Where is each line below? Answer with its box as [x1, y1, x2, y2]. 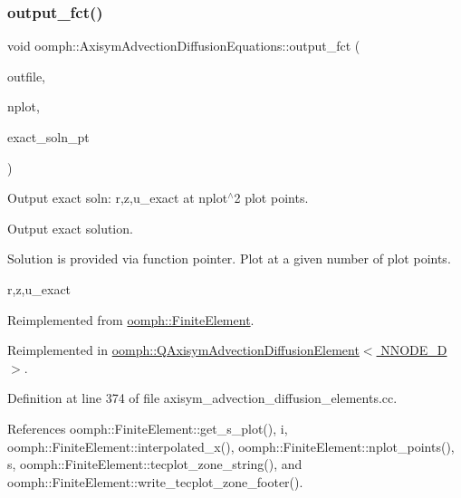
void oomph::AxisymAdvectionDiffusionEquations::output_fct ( [7, 36, 360, 55]
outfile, [7, 66, 46, 85]
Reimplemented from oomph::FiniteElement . [7, 310, 255, 329]
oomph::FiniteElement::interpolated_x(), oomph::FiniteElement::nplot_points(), [7, 436, 455, 455]
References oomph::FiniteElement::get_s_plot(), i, [7, 418, 288, 437]
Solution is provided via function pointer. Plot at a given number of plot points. [7, 249, 451, 268]
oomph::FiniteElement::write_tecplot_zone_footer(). [7, 472, 303, 491]
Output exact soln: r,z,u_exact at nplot [7, 188, 228, 207]
